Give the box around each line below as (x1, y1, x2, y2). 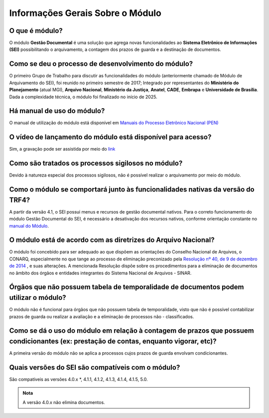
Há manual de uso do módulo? (9, 107, 105, 115)
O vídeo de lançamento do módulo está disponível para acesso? (9, 133, 212, 142)
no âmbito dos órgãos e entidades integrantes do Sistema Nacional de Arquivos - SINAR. (9, 270, 192, 276)
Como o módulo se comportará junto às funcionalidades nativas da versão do (9, 185, 255, 194)
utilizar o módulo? (9, 293, 67, 302)
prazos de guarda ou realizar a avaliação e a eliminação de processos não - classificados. (9, 313, 194, 319)
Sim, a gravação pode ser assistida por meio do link (9, 146, 116, 152)
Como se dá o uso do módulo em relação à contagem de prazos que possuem (9, 327, 254, 335)
